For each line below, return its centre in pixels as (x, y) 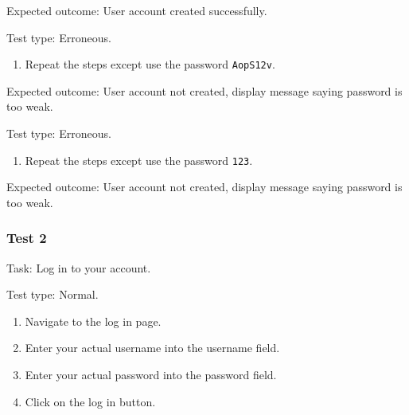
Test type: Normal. (53, 294)
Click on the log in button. (90, 401)
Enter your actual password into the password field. (151, 375)
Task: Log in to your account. (79, 267)
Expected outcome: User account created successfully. (137, 10)
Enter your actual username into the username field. (152, 348)
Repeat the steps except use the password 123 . (139, 160)
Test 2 (27, 238)
